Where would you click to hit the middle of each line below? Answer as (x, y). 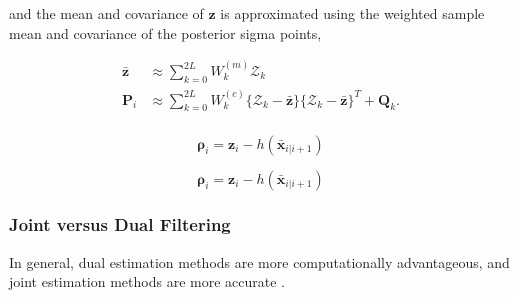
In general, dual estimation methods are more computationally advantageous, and (259, 261)
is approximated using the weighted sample (352, 13)
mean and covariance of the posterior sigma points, (165, 32)
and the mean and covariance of (106, 13)
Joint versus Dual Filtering (120, 224)
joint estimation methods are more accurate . (147, 281)
